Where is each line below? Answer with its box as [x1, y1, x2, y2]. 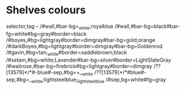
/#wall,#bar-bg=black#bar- [114, 23, 181, 30]
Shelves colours [6, 3, 86, 17]
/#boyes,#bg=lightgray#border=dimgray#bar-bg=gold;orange [6, 36, 156, 44]
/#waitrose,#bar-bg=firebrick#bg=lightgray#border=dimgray [6, 62, 153, 70]
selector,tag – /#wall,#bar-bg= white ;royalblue [6, 23, 114, 31]
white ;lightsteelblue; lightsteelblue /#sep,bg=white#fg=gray [31, 76, 166, 85]
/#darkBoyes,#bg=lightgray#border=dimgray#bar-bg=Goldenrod [6, 42, 163, 49]
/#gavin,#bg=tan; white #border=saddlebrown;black [6, 49, 127, 57]
